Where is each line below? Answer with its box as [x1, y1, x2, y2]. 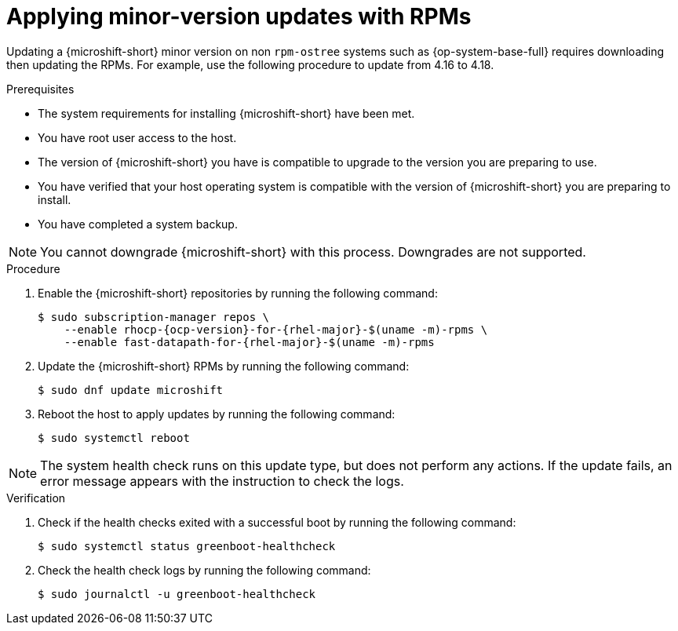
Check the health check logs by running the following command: [38, 563, 371, 577]
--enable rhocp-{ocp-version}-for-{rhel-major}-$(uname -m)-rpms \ [64, 323, 488, 336]
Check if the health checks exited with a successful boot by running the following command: [38, 515, 516, 529]
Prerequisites [6, 82, 75, 96]
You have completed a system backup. [38, 217, 238, 231]
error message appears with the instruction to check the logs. [40, 472, 404, 489]
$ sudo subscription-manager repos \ [38, 310, 270, 323]
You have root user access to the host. [38, 130, 237, 144]
